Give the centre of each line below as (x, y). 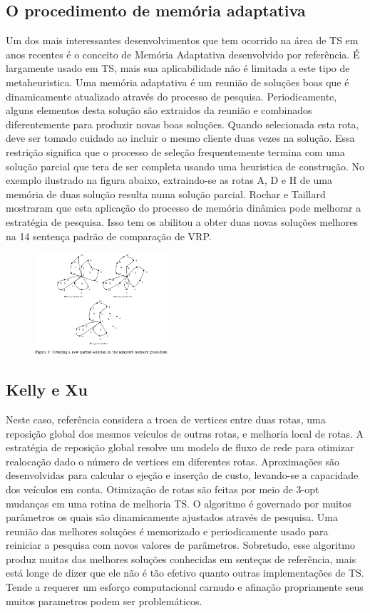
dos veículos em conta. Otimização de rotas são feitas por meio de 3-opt (163, 489)
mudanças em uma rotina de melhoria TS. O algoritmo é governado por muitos (179, 503)
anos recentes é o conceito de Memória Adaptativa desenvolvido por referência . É (183, 54)
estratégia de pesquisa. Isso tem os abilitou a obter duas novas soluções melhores (182, 221)
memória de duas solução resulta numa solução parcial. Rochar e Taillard (166, 194)
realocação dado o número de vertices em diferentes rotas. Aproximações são (173, 461)
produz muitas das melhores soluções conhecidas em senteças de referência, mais (181, 558)
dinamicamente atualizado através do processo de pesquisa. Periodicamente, (171, 96)
